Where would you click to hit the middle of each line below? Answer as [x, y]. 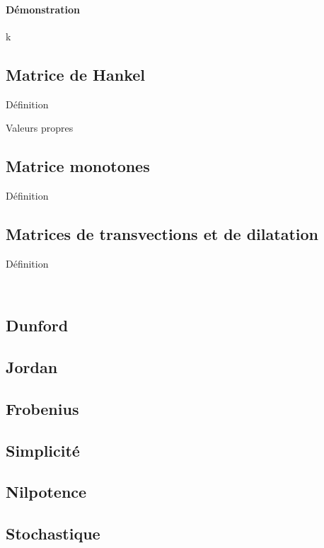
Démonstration [43, 9]
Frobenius [42, 408]
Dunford [37, 325]
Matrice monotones [78, 166]
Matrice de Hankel [75, 74]
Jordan [32, 367]
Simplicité [43, 450]
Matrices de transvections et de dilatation [162, 233]
